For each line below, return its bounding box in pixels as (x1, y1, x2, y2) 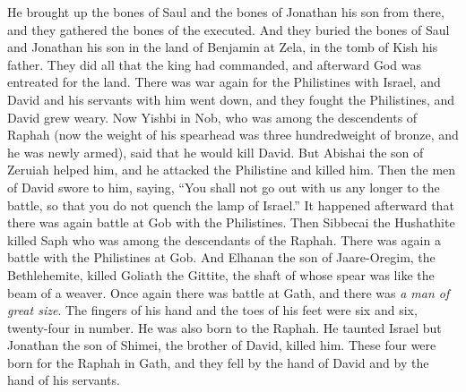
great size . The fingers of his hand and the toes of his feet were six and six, (7, 301, 418, 320)
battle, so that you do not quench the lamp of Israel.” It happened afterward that (7, 195, 454, 214)
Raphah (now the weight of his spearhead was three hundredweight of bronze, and (7, 125, 459, 144)
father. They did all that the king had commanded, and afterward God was (7, 55, 421, 73)
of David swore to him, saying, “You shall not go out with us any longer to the (7, 177, 440, 196)
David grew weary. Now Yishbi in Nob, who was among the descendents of (7, 107, 418, 126)
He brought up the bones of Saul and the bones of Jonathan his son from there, (7, 3, 444, 21)
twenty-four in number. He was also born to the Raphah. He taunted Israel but (7, 318, 442, 337)
